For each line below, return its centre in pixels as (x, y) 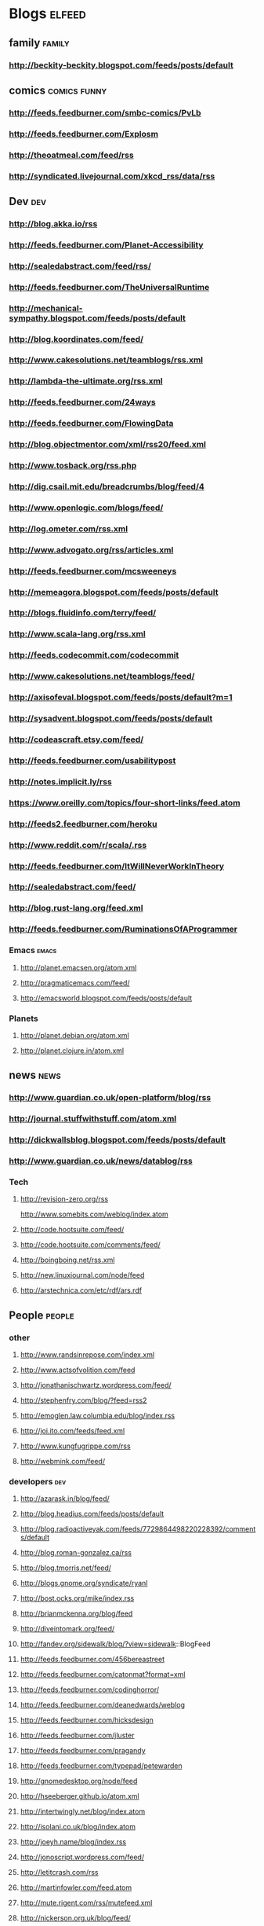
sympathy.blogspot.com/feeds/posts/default (98, 317)
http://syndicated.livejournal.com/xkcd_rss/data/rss (112, 176)
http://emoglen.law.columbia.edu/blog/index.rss (98, 1415)
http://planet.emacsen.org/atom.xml (78, 967)
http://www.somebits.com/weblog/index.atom (94, 1214)
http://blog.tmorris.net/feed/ (66, 1568)
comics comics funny (58, 90)
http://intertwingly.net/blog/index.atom (83, 1811)
